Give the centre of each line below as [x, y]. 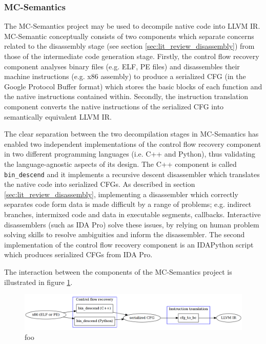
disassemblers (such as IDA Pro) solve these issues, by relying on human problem [132, 224]
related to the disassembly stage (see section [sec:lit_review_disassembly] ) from [129, 46]
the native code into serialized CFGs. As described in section [100, 184]
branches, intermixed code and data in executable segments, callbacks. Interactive [132, 214]
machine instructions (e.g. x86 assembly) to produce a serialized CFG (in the [125, 76]
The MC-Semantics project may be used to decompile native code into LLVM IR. [132, 26]
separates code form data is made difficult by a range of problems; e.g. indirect [128, 204]
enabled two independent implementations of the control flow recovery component [133, 144]
